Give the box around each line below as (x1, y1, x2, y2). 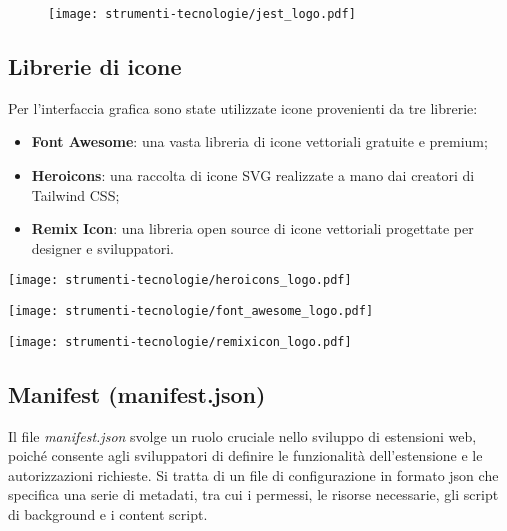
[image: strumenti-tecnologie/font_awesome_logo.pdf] (8, 304, 374, 319)
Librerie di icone (8, 51, 182, 82)
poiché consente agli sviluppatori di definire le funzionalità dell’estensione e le (8, 445, 483, 466)
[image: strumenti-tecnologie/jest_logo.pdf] (48, 7, 356, 21)
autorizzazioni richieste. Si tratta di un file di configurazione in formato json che (8, 464, 499, 485)
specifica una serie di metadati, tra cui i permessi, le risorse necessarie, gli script (8, 484, 499, 505)
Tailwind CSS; (31, 184, 120, 205)
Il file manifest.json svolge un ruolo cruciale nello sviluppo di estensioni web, (8, 425, 477, 446)
